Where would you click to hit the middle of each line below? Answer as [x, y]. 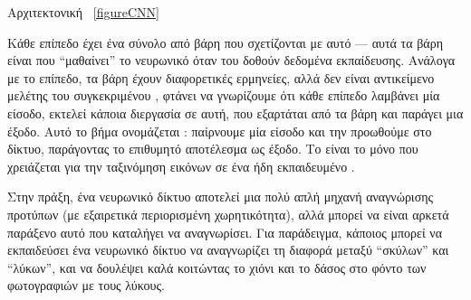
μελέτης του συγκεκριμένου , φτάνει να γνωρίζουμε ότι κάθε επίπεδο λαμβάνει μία [224, 95]
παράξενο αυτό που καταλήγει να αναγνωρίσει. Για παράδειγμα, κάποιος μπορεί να [225, 232]
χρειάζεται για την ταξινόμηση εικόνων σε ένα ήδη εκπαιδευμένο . [181, 166]
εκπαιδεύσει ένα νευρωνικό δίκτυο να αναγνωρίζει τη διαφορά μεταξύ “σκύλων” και [228, 250]
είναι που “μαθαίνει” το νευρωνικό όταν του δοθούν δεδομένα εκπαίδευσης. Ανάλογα [231, 60]
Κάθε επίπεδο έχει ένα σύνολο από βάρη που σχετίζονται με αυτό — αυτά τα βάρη [225, 42]
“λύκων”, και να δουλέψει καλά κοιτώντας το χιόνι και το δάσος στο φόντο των [217, 267]
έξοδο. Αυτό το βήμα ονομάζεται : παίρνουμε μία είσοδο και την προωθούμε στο [220, 131]
